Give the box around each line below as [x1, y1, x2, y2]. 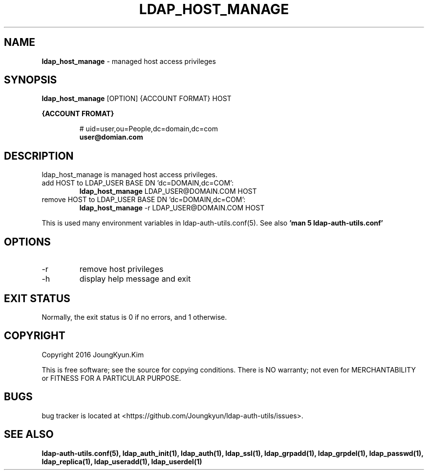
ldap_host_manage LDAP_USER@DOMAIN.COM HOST [79, 187, 257, 196]
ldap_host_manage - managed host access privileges [42, 57, 216, 65]
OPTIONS [4, 235, 51, 248]
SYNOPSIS [4, 74, 57, 86]
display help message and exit [79, 274, 191, 284]
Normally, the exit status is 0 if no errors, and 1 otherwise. [42, 312, 227, 321]
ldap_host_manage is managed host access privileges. [42, 170, 217, 179]
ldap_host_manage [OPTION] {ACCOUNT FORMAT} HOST [42, 94, 232, 103]
